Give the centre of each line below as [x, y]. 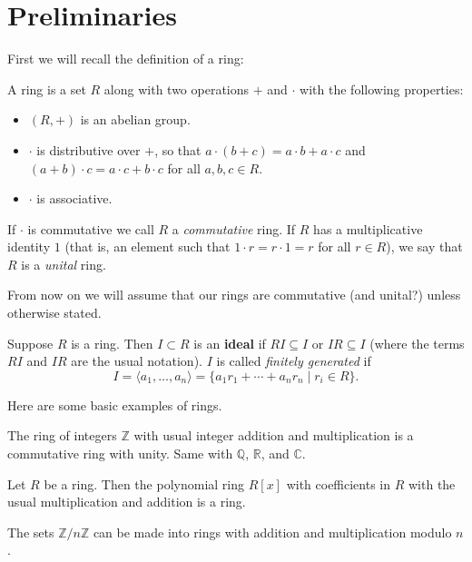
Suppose [30, 343]
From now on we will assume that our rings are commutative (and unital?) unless [234, 295]
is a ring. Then [112, 343]
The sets [31, 532]
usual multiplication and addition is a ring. [127, 502]
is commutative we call [91, 228]
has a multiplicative [368, 228]
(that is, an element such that [147, 246]
